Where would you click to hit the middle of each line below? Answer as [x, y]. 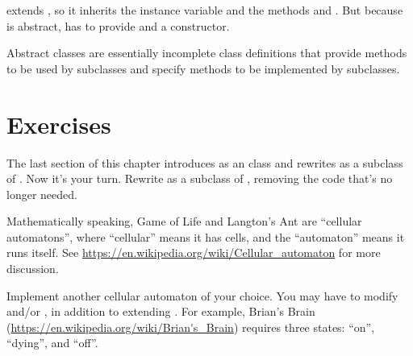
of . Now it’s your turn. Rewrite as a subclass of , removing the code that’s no [200, 178]
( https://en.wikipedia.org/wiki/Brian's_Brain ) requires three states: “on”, [191, 327]
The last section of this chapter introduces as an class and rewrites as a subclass [205, 162]
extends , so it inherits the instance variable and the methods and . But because [205, 10]
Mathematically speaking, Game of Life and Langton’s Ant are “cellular [184, 221]
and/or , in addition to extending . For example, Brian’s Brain [161, 311]
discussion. [33, 269]
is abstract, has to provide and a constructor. [118, 25]
